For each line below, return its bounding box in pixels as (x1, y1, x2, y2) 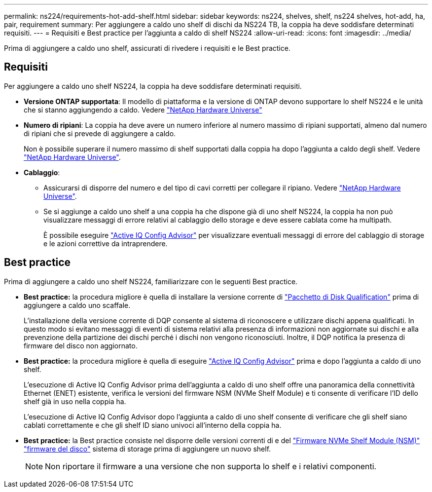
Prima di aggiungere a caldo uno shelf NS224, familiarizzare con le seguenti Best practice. (4, 277, 298, 286)
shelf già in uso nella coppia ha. (24, 397, 126, 406)
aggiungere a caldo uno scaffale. (24, 301, 131, 309)
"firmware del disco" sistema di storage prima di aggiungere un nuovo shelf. (24, 444, 271, 453)
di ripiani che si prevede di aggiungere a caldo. (24, 129, 176, 138)
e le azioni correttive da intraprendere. (43, 239, 168, 248)
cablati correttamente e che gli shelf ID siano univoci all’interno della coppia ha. (24, 420, 282, 429)
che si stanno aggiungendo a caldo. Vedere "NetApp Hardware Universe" (24, 105, 262, 114)
